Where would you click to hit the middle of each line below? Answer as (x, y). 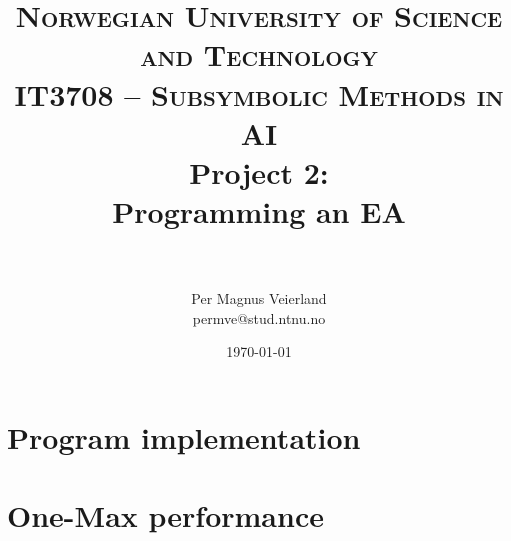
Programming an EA (259, 211)
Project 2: (259, 171)
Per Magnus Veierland (259, 298)
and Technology (259, 54)
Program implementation (184, 437)
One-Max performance (165, 515)
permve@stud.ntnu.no (259, 317)
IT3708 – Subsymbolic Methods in (259, 93)
